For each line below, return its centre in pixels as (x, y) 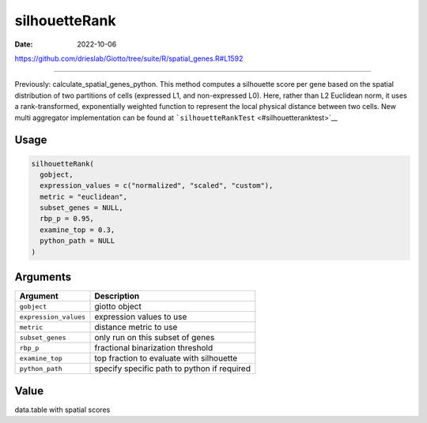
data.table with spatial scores (62, 410)
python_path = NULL (77, 241)
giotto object (118, 306)
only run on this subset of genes (155, 338)
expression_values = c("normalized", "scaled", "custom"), (157, 186)
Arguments (43, 277)
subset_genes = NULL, (82, 208)
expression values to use (141, 317)
